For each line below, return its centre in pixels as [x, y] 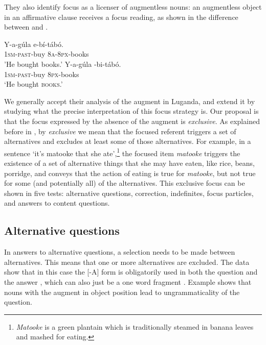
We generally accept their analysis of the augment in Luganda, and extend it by [130, 101]
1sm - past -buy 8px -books [42, 74]
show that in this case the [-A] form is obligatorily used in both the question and [131, 272]
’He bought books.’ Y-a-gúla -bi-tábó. [63, 64]
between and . [26, 27]
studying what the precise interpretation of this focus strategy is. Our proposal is [131, 111]
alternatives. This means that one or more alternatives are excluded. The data [127, 262]
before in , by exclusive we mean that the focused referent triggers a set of [120, 131]
